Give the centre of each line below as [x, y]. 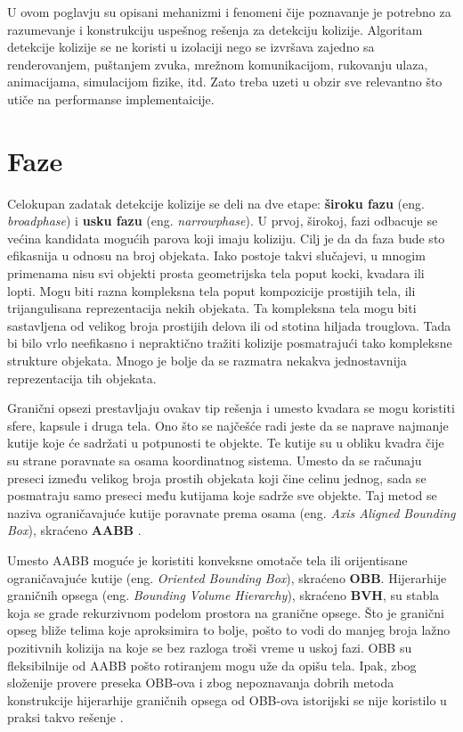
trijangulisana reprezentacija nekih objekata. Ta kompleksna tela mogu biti [212, 308]
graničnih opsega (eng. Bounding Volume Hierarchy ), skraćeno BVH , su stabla [223, 595]
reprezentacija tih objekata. [82, 378]
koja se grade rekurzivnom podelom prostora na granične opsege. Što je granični [226, 612]
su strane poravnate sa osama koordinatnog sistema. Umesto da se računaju [215, 460]
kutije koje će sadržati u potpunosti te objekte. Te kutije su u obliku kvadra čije [226, 443]
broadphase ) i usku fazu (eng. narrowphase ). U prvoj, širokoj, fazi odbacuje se [223, 221]
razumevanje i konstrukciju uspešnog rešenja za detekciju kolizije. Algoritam [215, 29]
